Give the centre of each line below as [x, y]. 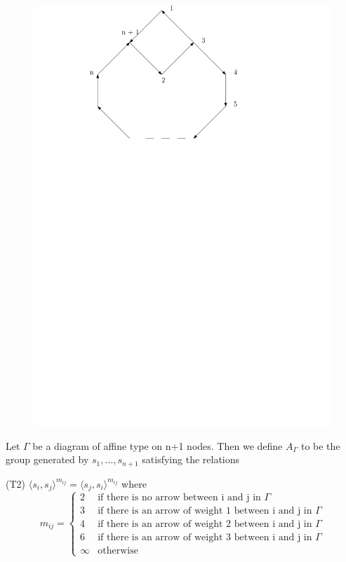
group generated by [47, 459]
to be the [320, 445]
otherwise [118, 551]
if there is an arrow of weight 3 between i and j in [205, 538]
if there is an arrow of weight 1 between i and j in [205, 511]
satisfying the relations [191, 459]
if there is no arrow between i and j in [179, 498]
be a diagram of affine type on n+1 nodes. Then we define [158, 445]
